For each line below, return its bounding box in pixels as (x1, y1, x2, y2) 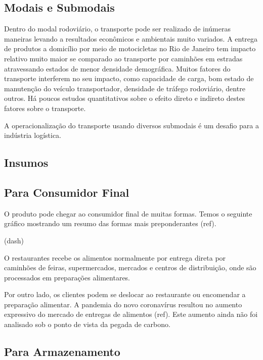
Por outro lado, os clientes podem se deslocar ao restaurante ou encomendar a (4, 289, 246, 300)
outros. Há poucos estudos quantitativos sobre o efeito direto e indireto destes (4, 93, 245, 103)
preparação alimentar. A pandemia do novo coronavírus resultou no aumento (4, 299, 242, 309)
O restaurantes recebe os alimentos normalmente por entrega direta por (4, 252, 226, 263)
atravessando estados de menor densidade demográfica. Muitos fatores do (4, 63, 231, 74)
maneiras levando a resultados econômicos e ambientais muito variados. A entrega (4, 33, 258, 44)
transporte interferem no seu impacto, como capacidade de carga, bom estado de (4, 73, 254, 84)
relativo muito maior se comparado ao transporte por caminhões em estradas (4, 53, 243, 63)
